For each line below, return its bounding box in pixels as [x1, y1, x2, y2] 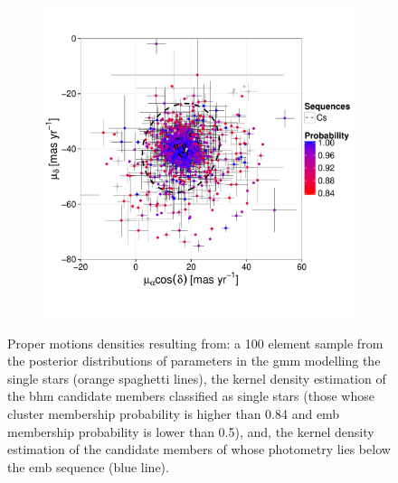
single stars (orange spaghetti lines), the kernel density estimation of [7, 368, 386, 387]
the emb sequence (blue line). [7, 457, 169, 476]
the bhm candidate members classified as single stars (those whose [7, 386, 374, 405]
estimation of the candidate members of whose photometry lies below [7, 440, 391, 459]
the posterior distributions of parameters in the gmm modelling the [7, 351, 381, 370]
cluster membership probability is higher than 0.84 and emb [7, 404, 340, 423]
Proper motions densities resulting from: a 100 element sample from [7, 333, 384, 352]
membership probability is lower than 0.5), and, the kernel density [7, 422, 374, 441]
